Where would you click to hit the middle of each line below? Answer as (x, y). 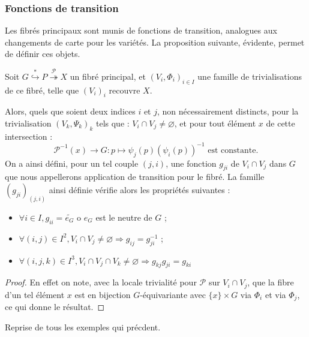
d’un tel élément (35, 294)
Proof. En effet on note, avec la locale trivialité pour (101, 282)
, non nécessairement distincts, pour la (228, 111)
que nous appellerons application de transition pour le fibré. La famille (135, 177)
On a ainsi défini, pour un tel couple (72, 163)
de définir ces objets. (43, 54)
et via (275, 294)
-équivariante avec (173, 294)
